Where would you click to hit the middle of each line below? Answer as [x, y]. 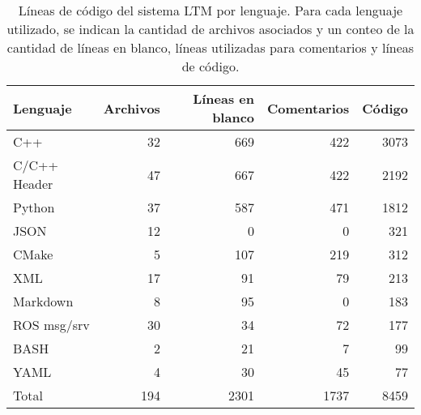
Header [33, 184]
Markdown [43, 301]
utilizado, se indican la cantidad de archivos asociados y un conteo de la [210, 29]
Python [34, 207]
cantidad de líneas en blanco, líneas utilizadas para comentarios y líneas [210, 47]
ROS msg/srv [51, 325]
